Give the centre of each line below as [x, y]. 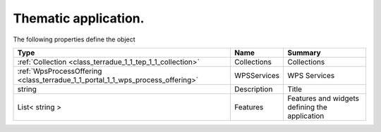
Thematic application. [79, 18]
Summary [304, 53]
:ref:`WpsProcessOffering [60, 71]
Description [253, 89]
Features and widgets [323, 98]
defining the [308, 107]
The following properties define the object [74, 39]
